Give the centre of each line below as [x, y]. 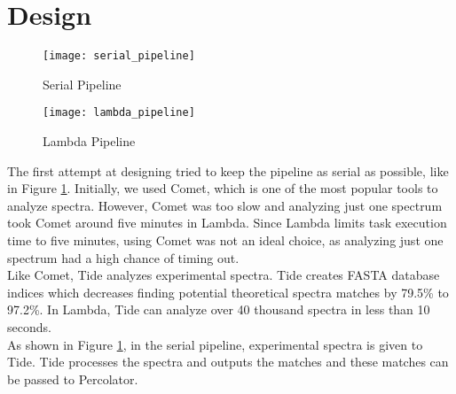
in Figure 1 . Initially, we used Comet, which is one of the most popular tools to [223, 188]
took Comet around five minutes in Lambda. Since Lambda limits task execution [227, 223]
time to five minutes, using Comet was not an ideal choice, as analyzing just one [225, 240]
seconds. [29, 326]
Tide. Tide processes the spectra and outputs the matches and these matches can [228, 362]
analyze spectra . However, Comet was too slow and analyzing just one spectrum [225, 205]
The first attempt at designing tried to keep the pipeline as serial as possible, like [228, 170]
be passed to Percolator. [73, 379]
